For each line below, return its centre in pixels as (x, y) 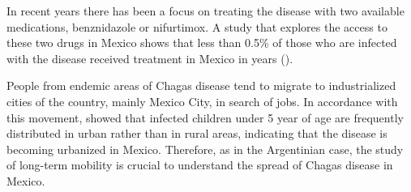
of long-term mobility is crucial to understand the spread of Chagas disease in (200, 165)
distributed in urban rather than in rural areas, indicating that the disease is (197, 133)
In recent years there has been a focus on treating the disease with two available (205, 11)
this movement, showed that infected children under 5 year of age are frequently (205, 117)
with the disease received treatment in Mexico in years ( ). (150, 58)
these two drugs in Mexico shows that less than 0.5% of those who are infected (202, 43)
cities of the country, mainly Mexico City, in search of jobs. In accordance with (202, 101)
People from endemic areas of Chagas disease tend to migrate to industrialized (201, 85)
